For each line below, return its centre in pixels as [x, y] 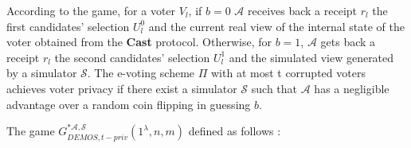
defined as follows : [235, 131]
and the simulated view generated [311, 57]
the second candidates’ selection [132, 57]
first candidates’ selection [68, 26]
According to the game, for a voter [91, 10]
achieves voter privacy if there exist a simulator [122, 88]
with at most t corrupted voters [288, 73]
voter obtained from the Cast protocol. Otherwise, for [139, 42]
